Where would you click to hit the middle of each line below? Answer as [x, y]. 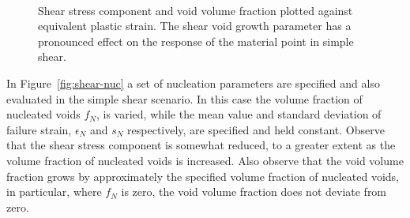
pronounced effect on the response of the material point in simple [196, 41]
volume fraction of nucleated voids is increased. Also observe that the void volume [205, 160]
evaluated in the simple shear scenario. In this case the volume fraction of [184, 98]
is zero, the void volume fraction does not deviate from [254, 192]
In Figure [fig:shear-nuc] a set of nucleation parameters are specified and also [193, 83]
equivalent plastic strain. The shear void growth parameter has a [195, 26]
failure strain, [39, 129]
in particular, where [54, 192]
